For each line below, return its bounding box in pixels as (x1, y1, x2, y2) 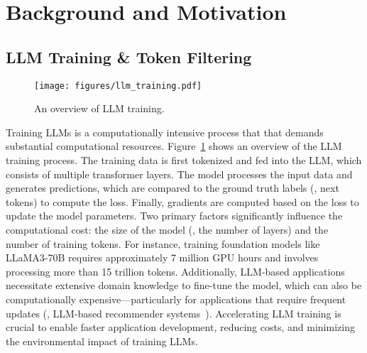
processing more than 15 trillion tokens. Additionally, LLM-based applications (6, 264, 345, 278)
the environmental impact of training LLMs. (6, 333, 198, 348)
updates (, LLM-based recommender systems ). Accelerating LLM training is (6, 305, 341, 320)
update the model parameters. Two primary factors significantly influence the (6, 208, 343, 223)
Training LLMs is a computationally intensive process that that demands (6, 124, 324, 139)
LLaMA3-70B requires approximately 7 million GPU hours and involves (6, 250, 319, 265)
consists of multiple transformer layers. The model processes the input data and (6, 166, 353, 181)
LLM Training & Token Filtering (6, 45, 252, 67)
